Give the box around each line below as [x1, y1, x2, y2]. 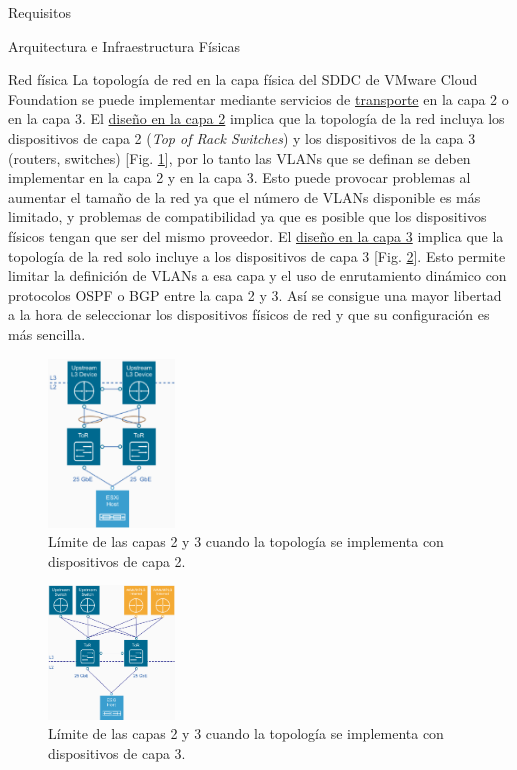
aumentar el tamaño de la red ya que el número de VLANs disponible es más [8, 186, 481, 207]
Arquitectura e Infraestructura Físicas [8, 35, 241, 56]
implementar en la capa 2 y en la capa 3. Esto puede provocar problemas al [8, 167, 471, 188]
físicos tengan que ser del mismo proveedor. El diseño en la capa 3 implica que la [8, 225, 504, 246]
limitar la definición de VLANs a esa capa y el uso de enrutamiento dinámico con [8, 265, 507, 286]
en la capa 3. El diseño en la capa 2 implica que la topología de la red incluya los [8, 108, 505, 129]
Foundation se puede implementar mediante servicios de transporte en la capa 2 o [8, 88, 509, 109]
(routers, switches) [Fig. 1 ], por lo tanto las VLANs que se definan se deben [8, 147, 471, 168]
